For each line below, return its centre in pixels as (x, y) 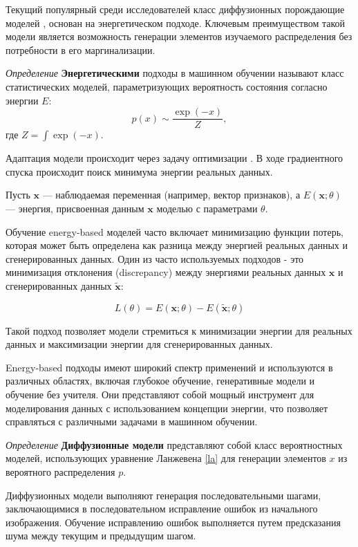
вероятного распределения (60, 471)
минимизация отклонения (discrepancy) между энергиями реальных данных (166, 272)
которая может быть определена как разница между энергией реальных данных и (177, 245)
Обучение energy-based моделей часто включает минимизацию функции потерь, (175, 231)
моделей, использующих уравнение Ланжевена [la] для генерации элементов (166, 458)
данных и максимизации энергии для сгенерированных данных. (139, 344)
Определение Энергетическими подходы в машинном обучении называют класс (175, 73)
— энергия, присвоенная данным (75, 208)
